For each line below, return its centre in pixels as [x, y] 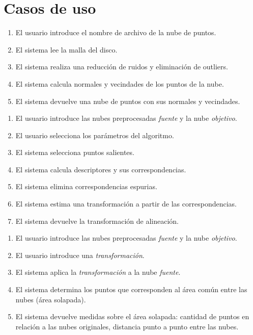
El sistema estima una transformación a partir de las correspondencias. [126, 204]
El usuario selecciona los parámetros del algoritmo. [95, 135]
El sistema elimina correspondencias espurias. [86, 186]
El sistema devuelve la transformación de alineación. [97, 221]
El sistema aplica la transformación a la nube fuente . [98, 272]
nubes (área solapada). [51, 299]
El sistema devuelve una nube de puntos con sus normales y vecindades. [128, 101]
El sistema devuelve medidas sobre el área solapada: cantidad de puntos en [132, 316]
